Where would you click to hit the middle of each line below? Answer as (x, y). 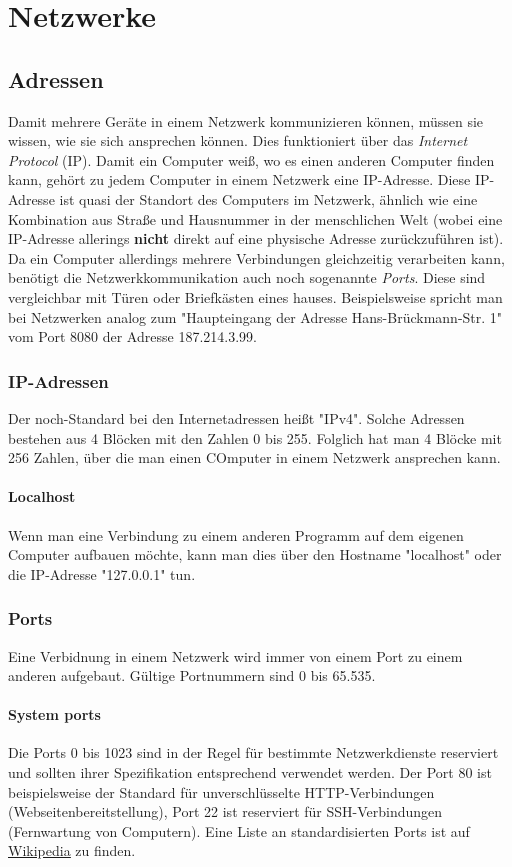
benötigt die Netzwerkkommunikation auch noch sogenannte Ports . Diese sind (247, 277)
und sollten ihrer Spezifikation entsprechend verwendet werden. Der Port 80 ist (250, 772)
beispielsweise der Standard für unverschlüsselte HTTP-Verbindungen (221, 791)
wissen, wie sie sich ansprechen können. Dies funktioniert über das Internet (238, 140)
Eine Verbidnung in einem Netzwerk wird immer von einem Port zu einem (235, 655)
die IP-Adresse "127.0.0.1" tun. (102, 573)
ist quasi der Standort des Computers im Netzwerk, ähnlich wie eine (268, 198)
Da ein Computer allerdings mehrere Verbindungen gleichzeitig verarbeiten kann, (256, 257)
